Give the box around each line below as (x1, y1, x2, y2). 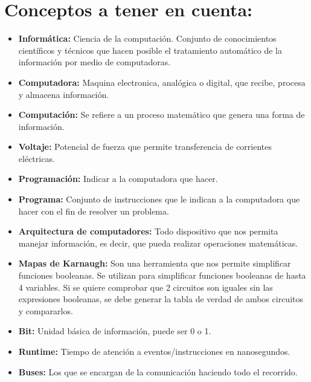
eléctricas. (18, 152, 55, 164)
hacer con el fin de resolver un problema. (18, 204, 169, 217)
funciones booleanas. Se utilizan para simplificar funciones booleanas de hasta (18, 269, 306, 282)
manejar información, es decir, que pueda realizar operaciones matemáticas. (18, 236, 298, 249)
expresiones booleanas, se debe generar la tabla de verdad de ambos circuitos (18, 293, 303, 305)
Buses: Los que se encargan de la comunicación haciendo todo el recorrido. (18, 365, 298, 378)
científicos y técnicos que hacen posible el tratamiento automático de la (18, 44, 282, 56)
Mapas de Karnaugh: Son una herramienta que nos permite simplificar (18, 257, 291, 270)
